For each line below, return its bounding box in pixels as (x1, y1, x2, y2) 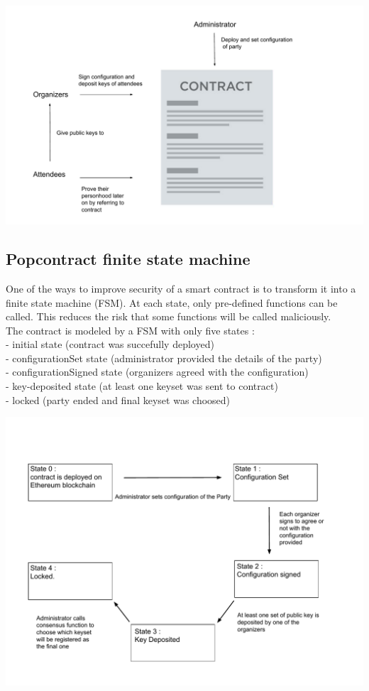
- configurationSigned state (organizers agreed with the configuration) (6, 364, 309, 379)
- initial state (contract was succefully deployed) (6, 337, 214, 352)
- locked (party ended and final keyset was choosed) (6, 392, 231, 407)
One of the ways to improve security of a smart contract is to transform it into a (6, 281, 356, 295)
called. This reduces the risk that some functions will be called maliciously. (6, 309, 331, 324)
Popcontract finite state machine (6, 248, 250, 270)
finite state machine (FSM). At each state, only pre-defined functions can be (6, 295, 338, 310)
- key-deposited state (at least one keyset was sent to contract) (6, 379, 278, 393)
